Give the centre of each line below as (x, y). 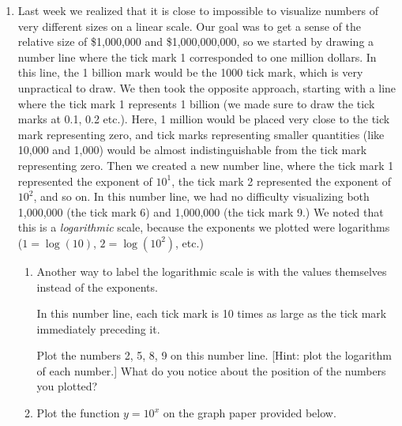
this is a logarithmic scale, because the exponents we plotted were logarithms (204, 227)
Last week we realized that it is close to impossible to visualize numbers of (198, 10)
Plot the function (78, 413)
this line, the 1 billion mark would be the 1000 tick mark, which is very (190, 72)
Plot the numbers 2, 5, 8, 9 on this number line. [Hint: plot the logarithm (214, 355)
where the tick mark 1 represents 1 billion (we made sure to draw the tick (196, 103)
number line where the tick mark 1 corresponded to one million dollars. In (197, 57)
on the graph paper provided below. (250, 413)
